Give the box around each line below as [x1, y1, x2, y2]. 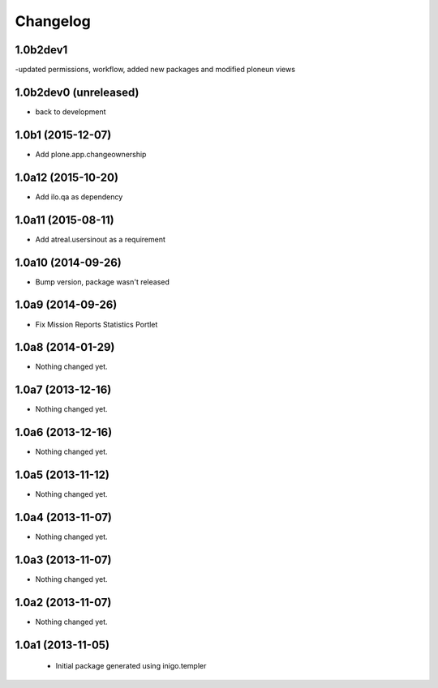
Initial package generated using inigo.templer [55, 661, 207, 671]
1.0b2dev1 [15, 43, 68, 57]
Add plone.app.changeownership [35, 149, 147, 159]
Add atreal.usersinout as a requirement [35, 234, 166, 244]
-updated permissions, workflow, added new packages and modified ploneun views [15, 65, 296, 75]
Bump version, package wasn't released [35, 276, 170, 287]
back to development [35, 106, 106, 117]
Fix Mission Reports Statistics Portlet [35, 319, 158, 329]
